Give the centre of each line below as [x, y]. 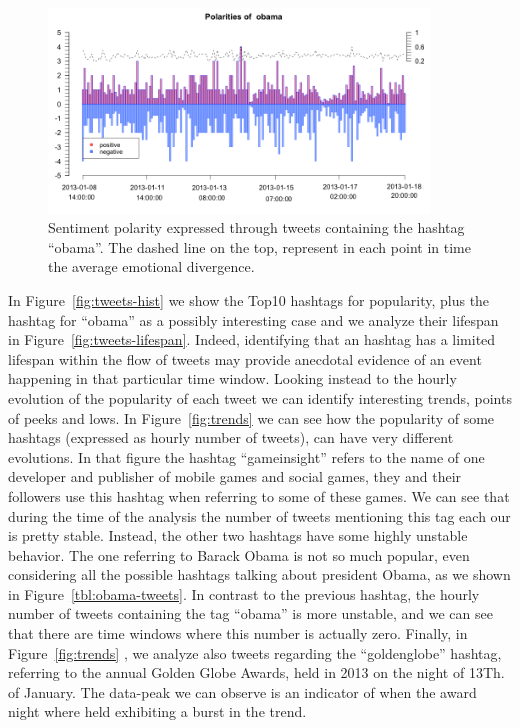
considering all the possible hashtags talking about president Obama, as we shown [259, 574]
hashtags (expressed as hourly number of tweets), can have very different [231, 437]
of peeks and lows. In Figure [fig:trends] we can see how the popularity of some [251, 417]
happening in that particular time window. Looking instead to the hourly [232, 378]
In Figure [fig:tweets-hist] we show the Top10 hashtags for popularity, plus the [249, 299]
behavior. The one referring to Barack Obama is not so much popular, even [239, 554]
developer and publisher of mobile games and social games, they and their [235, 476]
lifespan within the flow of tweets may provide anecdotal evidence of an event [245, 358]
